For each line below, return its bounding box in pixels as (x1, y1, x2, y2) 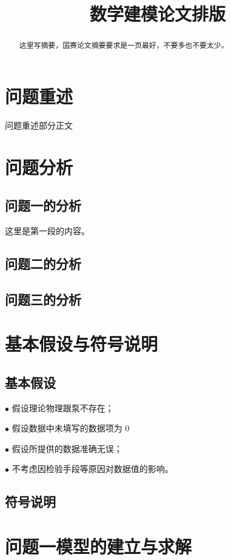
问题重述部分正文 (5, 118, 73, 131)
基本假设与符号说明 (5, 331, 158, 356)
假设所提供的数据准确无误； (12, 442, 122, 454)
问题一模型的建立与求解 (5, 534, 192, 559)
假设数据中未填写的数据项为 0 (12, 422, 130, 434)
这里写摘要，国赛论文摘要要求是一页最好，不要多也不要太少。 (19, 40, 229, 50)
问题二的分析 (5, 254, 81, 272)
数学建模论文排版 (89, 1, 226, 26)
